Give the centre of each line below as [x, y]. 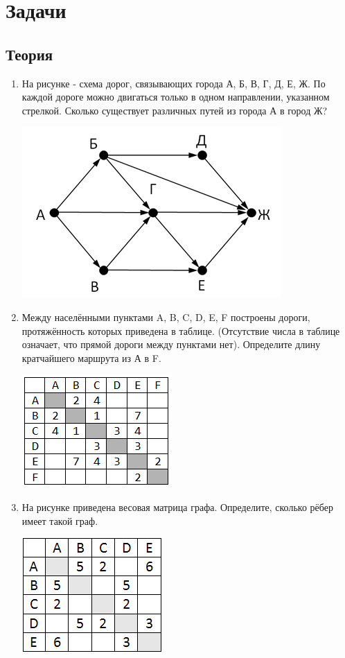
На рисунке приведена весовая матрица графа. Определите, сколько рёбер [177, 507]
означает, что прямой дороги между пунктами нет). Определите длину [171, 344]
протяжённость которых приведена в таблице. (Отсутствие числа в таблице [181, 330]
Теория [29, 54]
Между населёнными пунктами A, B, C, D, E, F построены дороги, [166, 317]
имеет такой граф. [60, 520]
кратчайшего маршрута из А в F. [91, 357]
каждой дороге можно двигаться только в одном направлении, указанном [176, 97]
